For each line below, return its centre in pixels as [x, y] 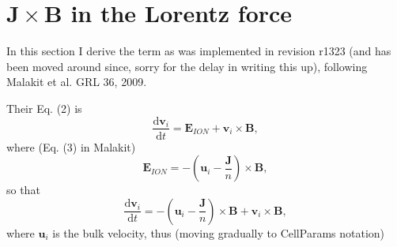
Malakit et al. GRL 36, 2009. [77, 82]
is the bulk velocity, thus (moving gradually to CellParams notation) [219, 232]
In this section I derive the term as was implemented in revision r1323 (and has [199, 51]
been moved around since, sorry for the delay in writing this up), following [187, 66]
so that [23, 190]
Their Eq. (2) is [44, 108]
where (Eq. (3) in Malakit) [71, 146]
